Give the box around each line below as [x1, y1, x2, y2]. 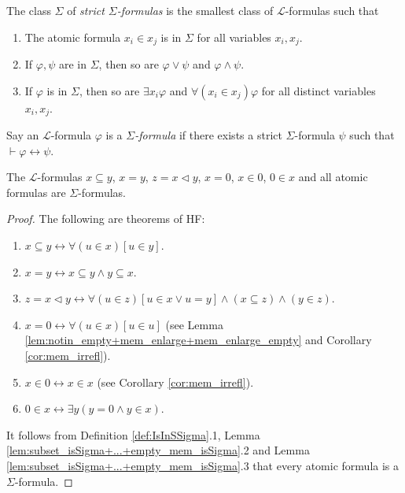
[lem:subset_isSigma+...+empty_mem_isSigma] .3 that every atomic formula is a [6, 458, 399, 473]
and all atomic [298, 169, 368, 185]
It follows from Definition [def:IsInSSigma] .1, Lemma [6, 426, 260, 443]
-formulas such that [285, 2, 379, 18]
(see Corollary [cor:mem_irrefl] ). [97, 373, 254, 390]
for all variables [197, 28, 271, 45]
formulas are [6, 183, 66, 200]
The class [6, 2, 51, 18]
